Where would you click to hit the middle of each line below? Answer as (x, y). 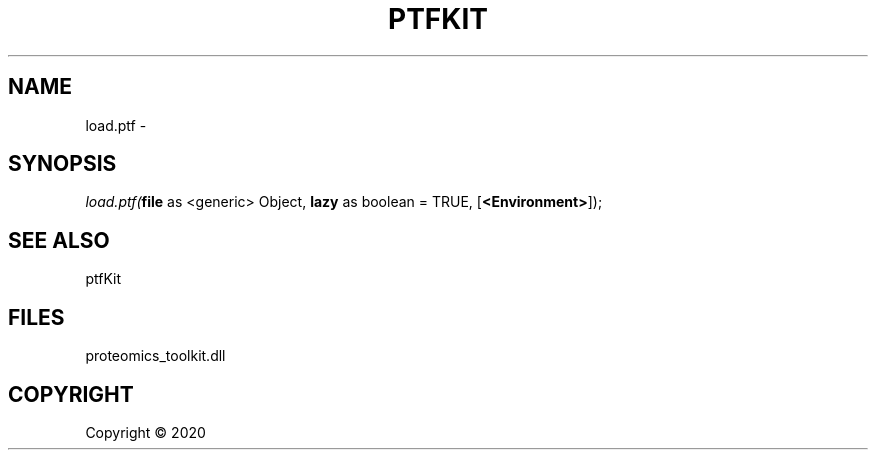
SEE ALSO (59, 240)
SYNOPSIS (62, 164)
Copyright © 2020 (145, 432)
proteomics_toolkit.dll (155, 356)
